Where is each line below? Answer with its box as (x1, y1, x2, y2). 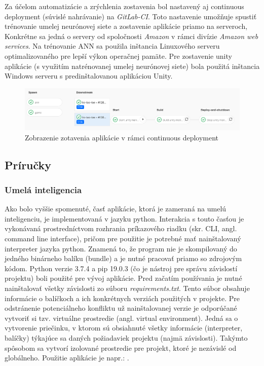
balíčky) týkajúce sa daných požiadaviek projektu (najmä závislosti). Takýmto (5, 332, 248, 343)
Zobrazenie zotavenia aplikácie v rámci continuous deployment (25, 132, 219, 142)
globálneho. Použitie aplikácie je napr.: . (5, 352, 129, 363)
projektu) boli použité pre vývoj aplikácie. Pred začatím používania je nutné (5, 273, 242, 283)
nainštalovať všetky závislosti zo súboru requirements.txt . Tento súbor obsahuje (5, 282, 250, 293)
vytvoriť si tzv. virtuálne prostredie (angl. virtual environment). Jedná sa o (5, 312, 238, 323)
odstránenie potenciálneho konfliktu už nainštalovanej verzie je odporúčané (5, 303, 237, 313)
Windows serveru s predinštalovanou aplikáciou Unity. (5, 70, 173, 81)
